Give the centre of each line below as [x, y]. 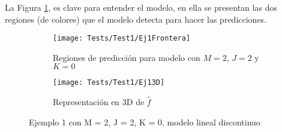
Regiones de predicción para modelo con [127, 57]
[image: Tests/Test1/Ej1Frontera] [122, 39]
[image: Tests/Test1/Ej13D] [109, 83]
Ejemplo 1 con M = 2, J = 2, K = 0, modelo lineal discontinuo [145, 122]
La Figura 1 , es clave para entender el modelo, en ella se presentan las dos [141, 7]
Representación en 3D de [99, 102]
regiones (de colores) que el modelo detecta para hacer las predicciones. [136, 19]
